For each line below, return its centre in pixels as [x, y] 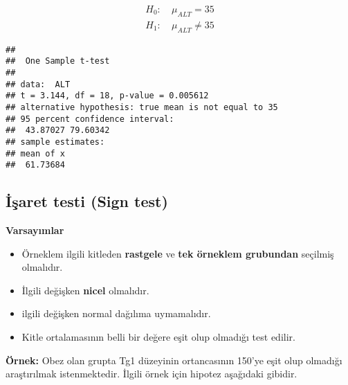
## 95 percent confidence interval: [90, 119]
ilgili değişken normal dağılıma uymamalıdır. [116, 313]
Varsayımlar [35, 230]
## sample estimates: [55, 142]
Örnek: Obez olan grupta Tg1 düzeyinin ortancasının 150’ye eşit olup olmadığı [174, 360]
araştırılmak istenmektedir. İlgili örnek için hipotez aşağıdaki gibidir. [152, 374]
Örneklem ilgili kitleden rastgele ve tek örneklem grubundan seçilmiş [178, 253]
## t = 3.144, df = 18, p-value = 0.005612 [107, 96]
